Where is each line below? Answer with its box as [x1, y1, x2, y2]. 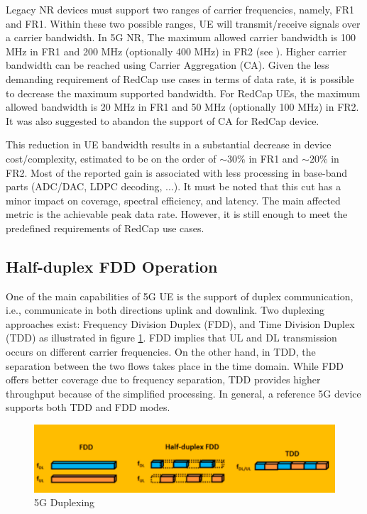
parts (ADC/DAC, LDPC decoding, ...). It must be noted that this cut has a [6, 179, 341, 194]
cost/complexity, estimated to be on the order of [6, 151, 217, 165]
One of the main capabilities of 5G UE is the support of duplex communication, [6, 288, 354, 303]
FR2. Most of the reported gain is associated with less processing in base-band [6, 165, 348, 180]
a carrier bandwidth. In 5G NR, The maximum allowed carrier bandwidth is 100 [6, 30, 356, 45]
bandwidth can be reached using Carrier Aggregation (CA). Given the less [6, 58, 329, 72]
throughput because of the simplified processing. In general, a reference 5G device [6, 385, 361, 400]
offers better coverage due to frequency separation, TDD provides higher [6, 372, 321, 387]
